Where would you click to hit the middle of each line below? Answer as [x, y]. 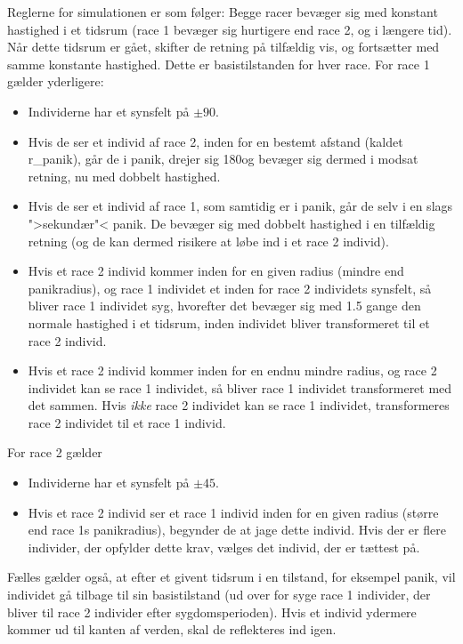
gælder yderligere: [56, 81]
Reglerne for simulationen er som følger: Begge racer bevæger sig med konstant [223, 12]
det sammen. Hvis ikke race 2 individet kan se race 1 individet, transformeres [239, 405]
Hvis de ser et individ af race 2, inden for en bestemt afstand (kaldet [215, 141]
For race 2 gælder [55, 452]
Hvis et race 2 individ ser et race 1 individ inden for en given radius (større [233, 512]
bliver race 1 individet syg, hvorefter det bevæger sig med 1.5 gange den [224, 306]
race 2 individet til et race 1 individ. [127, 422]
